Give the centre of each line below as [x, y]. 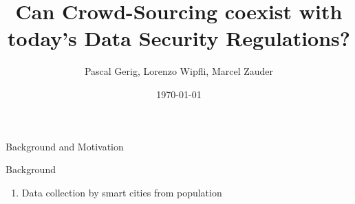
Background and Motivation [65, 146]
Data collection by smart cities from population [122, 192]
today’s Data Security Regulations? [179, 38]
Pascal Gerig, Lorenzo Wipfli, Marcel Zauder [179, 71]
